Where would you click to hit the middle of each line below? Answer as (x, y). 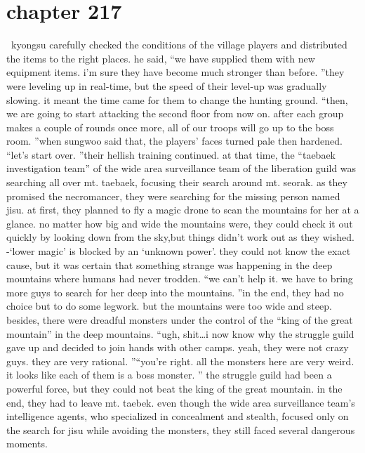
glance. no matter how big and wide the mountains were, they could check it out (180, 223)
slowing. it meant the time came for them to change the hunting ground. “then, (177, 99)
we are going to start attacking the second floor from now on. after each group (175, 113)
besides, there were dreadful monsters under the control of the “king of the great (180, 320)
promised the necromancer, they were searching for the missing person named (173, 196)
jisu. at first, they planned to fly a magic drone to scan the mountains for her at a (183, 210)
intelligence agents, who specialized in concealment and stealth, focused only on (178, 416)
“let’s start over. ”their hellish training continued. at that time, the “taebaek (171, 154)
